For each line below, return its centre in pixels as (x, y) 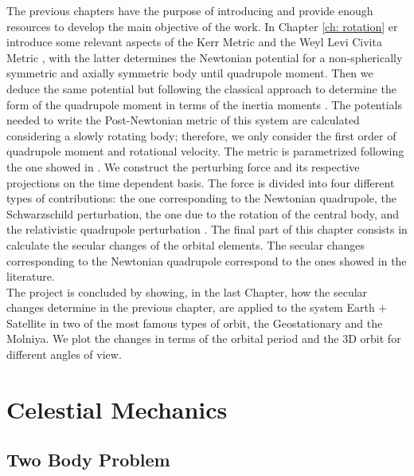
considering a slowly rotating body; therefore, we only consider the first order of (201, 135)
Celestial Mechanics (117, 409)
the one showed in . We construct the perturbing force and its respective (183, 166)
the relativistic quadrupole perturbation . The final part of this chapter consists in (207, 229)
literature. (31, 276)
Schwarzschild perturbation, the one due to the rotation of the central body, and (203, 213)
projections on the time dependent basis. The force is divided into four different (201, 182)
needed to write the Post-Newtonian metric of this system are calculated (183, 120)
